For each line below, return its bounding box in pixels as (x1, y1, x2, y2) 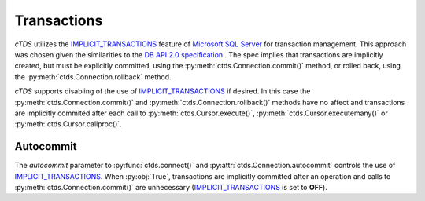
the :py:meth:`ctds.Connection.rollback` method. (14, 71, 172, 82)
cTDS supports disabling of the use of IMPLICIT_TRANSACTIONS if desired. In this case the (14, 86, 311, 96)
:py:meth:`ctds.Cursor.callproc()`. (14, 119, 122, 129)
